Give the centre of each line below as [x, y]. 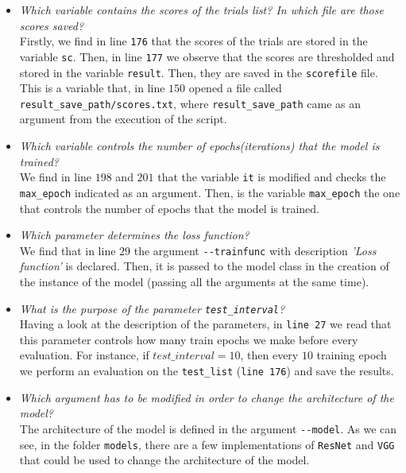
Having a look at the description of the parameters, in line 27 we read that [205, 324]
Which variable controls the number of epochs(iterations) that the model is [199, 145]
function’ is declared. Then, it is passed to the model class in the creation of [204, 266]
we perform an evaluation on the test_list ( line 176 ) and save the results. [207, 371]
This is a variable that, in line [92, 88]
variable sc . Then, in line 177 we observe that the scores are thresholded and [207, 56]
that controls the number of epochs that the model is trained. [169, 208]
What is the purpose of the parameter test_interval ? [152, 308]
